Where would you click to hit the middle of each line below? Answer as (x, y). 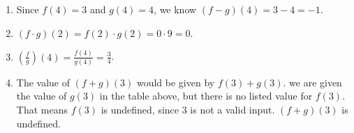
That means (42, 109)
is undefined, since (140, 109)
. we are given (312, 82)
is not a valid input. (233, 109)
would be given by (176, 82)
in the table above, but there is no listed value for (206, 96)
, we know (175, 9)
